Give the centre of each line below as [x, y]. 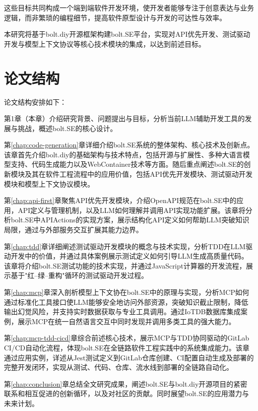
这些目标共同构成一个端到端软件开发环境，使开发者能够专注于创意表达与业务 [129, 7]
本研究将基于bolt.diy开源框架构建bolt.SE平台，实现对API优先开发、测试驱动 [127, 34]
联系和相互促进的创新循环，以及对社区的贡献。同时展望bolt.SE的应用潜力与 [127, 393]
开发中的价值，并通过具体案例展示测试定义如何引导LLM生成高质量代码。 [129, 256]
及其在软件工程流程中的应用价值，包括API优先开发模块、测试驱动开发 [139, 174]
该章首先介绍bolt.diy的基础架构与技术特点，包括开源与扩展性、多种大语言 [124, 154]
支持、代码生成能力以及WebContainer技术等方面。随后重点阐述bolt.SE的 [127, 164]
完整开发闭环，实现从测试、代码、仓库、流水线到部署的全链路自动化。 [119, 367]
